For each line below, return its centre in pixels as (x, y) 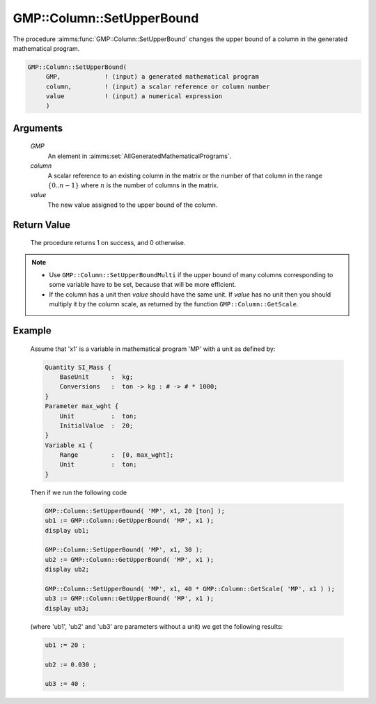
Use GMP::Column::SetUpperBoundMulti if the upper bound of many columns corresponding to (191, 275)
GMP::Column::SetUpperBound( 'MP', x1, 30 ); (124, 550)
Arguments (38, 128)
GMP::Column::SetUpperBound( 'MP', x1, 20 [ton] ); (135, 511)
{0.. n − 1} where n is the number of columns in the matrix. (133, 185)
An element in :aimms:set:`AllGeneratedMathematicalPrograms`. (140, 156)
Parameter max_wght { (82, 406)
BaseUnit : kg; (96, 377)
